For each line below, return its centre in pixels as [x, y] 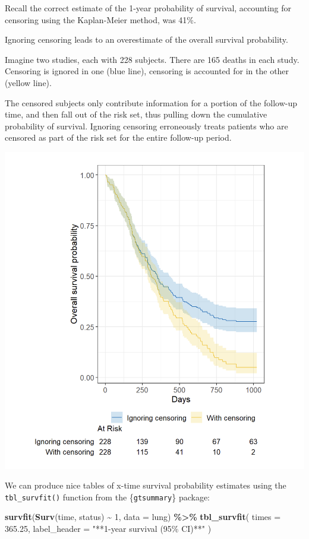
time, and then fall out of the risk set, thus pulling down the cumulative [136, 114]
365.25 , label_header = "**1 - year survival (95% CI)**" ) [108, 529]
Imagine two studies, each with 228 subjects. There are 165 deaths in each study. [152, 59]
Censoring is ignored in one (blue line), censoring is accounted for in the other [147, 71]
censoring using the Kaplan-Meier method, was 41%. [100, 19]
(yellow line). [28, 82]
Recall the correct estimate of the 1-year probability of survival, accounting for [148, 8]
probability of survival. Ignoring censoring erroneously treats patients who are [146, 126]
